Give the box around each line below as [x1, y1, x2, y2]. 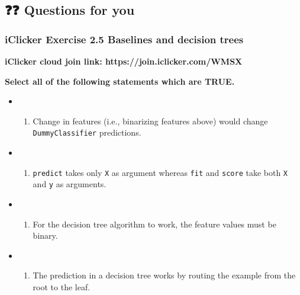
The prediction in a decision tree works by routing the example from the [33, 269, 296, 281]
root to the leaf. [33, 280, 91, 293]
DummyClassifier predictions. [33, 126, 141, 139]
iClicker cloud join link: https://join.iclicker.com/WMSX [5, 55, 243, 67]
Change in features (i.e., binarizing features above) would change [33, 114, 268, 127]
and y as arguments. [33, 178, 107, 190]
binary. [33, 229, 58, 242]
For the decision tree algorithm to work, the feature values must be [33, 217, 276, 230]
